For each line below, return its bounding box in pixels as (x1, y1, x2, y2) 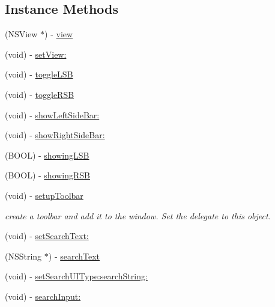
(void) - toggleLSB (5, 68, 73, 81)
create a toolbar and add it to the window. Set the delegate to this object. (5, 209, 271, 222)
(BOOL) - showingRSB (5, 169, 91, 181)
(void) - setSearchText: (5, 229, 89, 242)
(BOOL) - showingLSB (5, 148, 89, 161)
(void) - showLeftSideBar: (5, 108, 100, 121)
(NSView (5, 28, 38, 40)
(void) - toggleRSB (5, 88, 74, 100)
